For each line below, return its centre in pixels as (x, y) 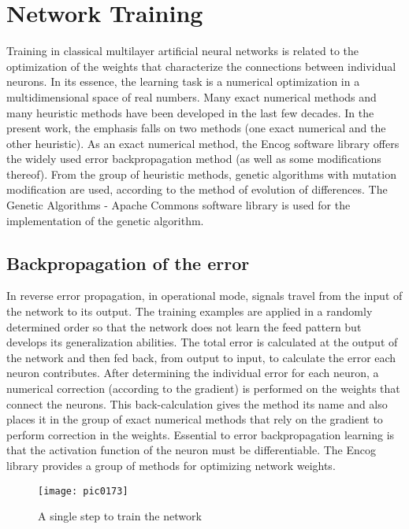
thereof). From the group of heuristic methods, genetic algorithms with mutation (201, 174)
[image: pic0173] (83, 491)
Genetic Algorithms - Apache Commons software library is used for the (178, 205)
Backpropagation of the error (128, 263)
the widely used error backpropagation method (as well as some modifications (194, 159)
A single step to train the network (120, 516)
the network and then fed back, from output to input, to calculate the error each (201, 357)
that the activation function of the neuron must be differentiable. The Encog (191, 450)
